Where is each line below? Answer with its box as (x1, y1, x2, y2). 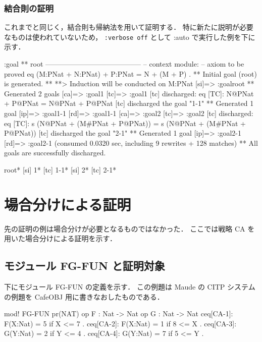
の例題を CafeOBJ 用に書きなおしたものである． (4, 291, 164, 302)
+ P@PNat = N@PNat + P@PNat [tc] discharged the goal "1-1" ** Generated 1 (4, 98, 254, 108)
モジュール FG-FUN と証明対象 (4, 258, 165, 273)
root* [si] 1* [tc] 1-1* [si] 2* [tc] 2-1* (4, 164, 117, 175)
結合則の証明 (4, 2, 54, 14)
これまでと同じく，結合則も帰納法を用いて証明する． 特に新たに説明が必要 (4, 22, 253, 32)
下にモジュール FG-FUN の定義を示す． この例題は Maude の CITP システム (4, 281, 255, 292)
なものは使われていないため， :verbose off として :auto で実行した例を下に (4, 31, 255, 42)
